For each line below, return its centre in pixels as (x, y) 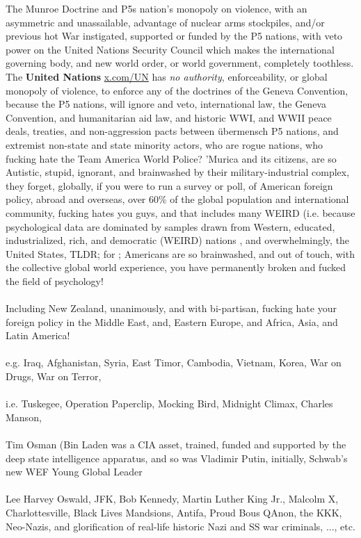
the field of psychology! (55, 280)
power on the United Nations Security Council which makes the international (170, 49)
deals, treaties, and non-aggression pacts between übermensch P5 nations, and (172, 131)
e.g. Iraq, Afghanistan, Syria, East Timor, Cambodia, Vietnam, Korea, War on (174, 362)
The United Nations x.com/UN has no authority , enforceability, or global (167, 76)
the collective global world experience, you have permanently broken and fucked (176, 267)
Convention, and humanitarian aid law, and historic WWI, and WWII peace (169, 117)
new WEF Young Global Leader (74, 472)
